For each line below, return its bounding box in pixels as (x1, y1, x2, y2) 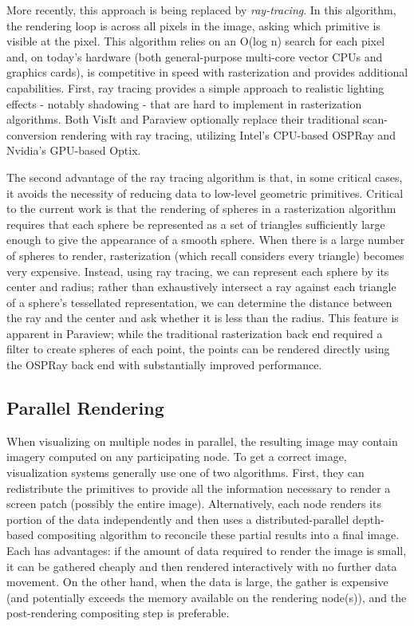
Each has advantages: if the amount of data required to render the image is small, (6, 542, 407, 559)
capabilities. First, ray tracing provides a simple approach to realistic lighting (6, 79, 384, 96)
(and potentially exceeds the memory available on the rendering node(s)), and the (6, 589, 407, 605)
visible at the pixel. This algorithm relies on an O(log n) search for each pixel (6, 33, 385, 49)
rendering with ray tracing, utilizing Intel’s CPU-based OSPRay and (61, 126, 396, 143)
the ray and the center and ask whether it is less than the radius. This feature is (6, 309, 399, 326)
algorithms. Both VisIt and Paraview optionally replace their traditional (6, 111, 360, 128)
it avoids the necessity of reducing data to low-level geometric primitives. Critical (6, 184, 404, 201)
